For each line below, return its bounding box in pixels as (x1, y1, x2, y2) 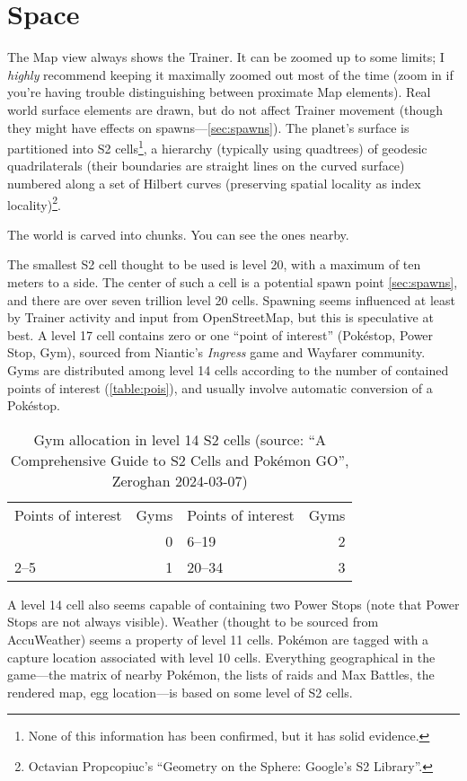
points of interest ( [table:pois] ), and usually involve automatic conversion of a (7, 378, 433, 397)
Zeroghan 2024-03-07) (111, 469, 248, 491)
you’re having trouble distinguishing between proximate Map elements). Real (7, 83, 431, 101)
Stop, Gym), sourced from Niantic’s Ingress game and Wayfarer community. (7, 343, 426, 362)
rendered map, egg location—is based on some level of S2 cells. (7, 682, 353, 701)
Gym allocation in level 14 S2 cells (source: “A (33, 428, 327, 450)
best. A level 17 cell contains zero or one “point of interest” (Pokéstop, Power (7, 325, 434, 344)
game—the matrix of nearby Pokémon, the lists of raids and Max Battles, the (7, 665, 435, 684)
